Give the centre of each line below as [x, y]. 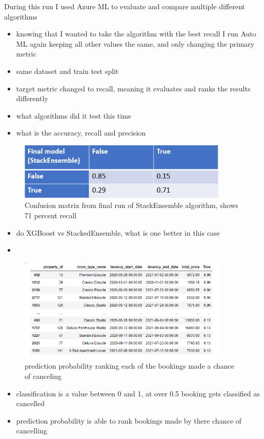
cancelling [32, 431]
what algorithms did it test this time [74, 115]
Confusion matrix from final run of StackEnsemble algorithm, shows [131, 205]
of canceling [43, 376]
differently [32, 98]
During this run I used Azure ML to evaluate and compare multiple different [125, 6]
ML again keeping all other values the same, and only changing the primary [135, 43]
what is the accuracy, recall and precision [81, 133]
